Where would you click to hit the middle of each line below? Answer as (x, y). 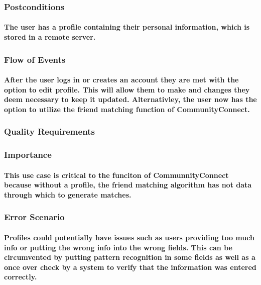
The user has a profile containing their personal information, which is (127, 27)
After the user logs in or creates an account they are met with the (121, 80)
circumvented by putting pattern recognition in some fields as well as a (130, 257)
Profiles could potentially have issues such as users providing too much (129, 237)
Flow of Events (35, 59)
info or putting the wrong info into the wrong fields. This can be (118, 247)
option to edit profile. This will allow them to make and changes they (127, 89)
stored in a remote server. (50, 37)
